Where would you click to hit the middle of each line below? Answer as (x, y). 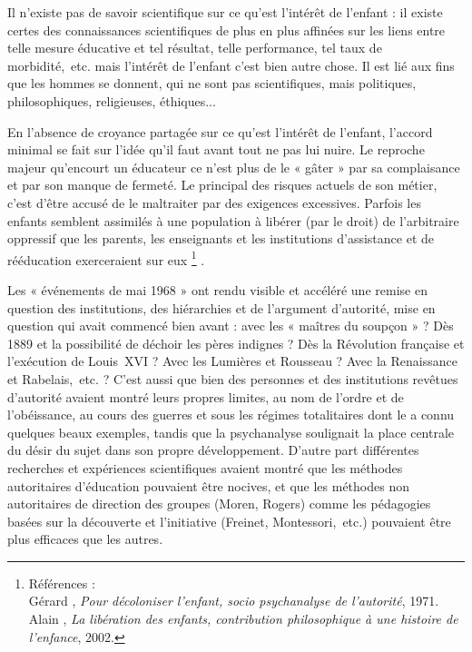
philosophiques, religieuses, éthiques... (112, 100)
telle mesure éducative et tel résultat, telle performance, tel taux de (195, 48)
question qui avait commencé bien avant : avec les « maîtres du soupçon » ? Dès (231, 326)
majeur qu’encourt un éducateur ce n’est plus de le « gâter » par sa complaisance (234, 167)
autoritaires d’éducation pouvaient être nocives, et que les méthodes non (208, 485)
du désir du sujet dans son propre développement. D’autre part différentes (213, 450)
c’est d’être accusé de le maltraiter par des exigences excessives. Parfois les (214, 202)
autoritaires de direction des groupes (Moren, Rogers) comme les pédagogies (219, 504)
